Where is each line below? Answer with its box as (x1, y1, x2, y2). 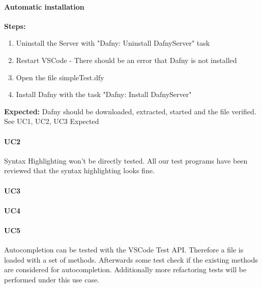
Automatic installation (4, 1, 84, 12)
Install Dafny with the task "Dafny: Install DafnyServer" (16, 89, 192, 100)
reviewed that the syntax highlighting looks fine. (4, 165, 155, 176)
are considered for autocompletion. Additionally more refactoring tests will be (4, 264, 247, 275)
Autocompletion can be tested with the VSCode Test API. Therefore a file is (4, 244, 244, 255)
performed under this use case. (4, 274, 100, 284)
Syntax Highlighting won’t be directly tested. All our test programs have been (4, 155, 248, 166)
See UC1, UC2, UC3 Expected (4, 116, 99, 126)
